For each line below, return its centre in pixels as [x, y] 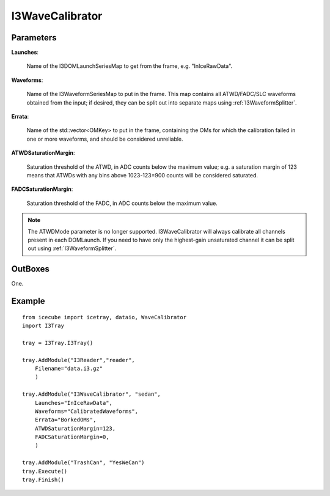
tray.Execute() [45, 471]
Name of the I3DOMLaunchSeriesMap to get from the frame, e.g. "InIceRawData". [130, 66]
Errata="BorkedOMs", [65, 420]
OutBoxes [31, 269]
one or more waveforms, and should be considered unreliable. [105, 139]
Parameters [34, 38]
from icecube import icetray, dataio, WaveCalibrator [104, 317]
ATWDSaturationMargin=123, [75, 428]
